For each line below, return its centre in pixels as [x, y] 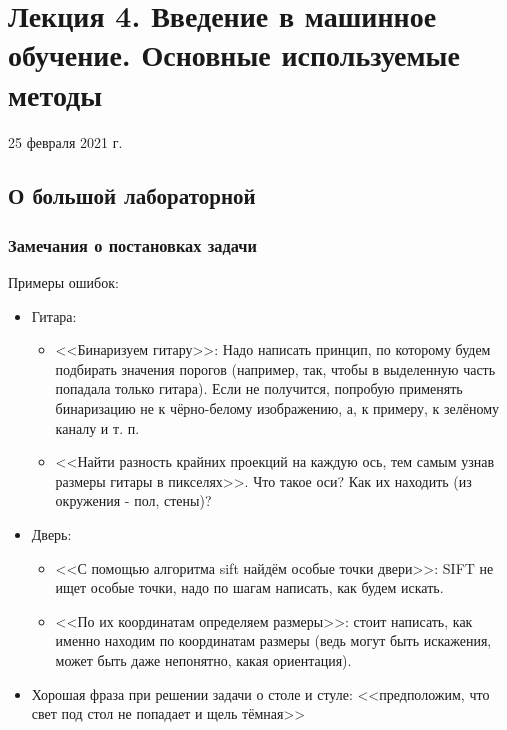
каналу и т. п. [97, 427]
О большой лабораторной [132, 195]
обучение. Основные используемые [234, 54]
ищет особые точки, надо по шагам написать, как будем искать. [249, 587]
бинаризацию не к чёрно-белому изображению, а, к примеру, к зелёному [277, 408]
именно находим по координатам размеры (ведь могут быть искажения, [273, 640]
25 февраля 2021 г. [65, 141]
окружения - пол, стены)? [133, 500]
